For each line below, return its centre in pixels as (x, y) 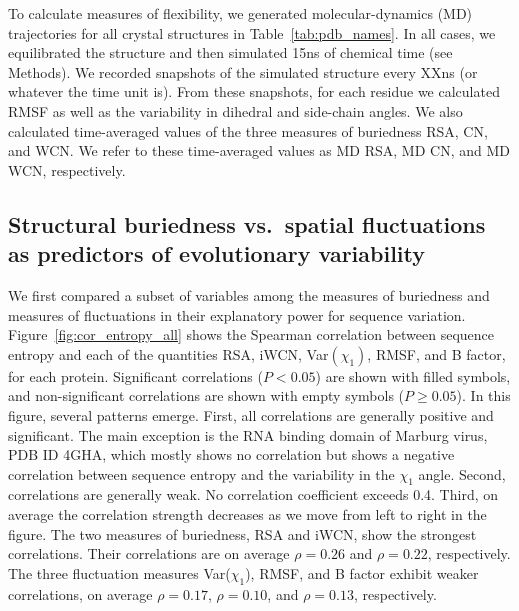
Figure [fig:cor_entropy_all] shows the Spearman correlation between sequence (251, 334)
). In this (483, 395)
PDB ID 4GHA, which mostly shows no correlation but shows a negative (231, 454)
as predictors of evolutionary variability (216, 253)
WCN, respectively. (67, 169)
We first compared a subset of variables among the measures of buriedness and (249, 294)
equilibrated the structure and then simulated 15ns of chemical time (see (230, 52)
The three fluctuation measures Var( (119, 572)
